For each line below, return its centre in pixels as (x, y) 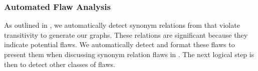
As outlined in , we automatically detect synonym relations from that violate (122, 25)
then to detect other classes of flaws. (60, 64)
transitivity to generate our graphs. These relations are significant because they (126, 35)
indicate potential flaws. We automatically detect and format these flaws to (119, 44)
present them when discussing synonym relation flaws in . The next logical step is (129, 54)
